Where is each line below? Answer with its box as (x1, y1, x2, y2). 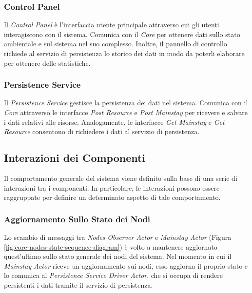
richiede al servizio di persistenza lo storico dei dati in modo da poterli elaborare (4, 48, 245, 58)
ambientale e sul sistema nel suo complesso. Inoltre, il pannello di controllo (4, 39, 227, 49)
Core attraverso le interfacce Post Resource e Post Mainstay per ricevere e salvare (4, 107, 248, 117)
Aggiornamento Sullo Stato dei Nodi (4, 213, 151, 225)
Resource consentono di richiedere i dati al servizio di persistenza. (4, 126, 200, 137)
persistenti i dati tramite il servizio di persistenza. (4, 279, 153, 290)
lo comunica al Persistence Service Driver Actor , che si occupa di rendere (4, 270, 223, 280)
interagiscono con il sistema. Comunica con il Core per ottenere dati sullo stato (4, 29, 240, 39)
